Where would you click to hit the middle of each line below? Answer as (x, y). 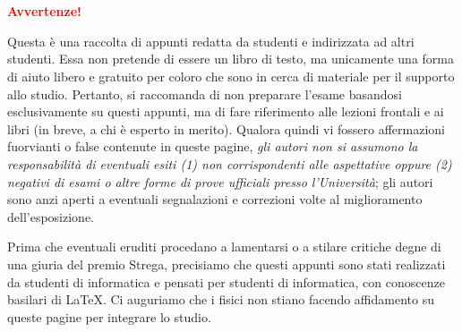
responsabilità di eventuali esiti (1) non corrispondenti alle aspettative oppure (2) (230, 163)
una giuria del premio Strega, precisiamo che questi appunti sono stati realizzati (227, 264)
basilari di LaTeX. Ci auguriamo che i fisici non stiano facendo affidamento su (221, 299)
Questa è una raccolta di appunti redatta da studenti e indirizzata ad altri (211, 41)
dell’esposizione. (51, 216)
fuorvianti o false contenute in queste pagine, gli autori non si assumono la (213, 146)
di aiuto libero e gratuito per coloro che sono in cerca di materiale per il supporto (231, 76)
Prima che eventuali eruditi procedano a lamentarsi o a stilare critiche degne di (224, 247)
